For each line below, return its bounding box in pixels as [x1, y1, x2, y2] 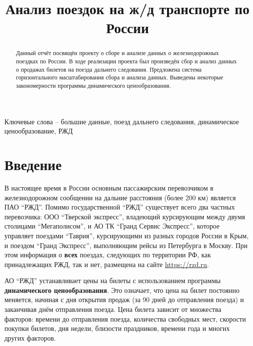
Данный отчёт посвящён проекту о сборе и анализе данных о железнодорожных [16, 49, 219, 57]
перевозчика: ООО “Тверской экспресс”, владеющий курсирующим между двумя [4, 211, 245, 221]
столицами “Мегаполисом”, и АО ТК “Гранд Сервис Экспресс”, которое [4, 221, 220, 231]
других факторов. [4, 332, 56, 343]
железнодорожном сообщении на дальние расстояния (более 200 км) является [4, 192, 236, 202]
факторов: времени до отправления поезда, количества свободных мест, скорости [4, 313, 246, 324]
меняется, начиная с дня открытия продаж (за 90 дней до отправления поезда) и [4, 294, 244, 305]
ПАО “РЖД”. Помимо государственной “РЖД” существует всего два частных [4, 202, 235, 212]
